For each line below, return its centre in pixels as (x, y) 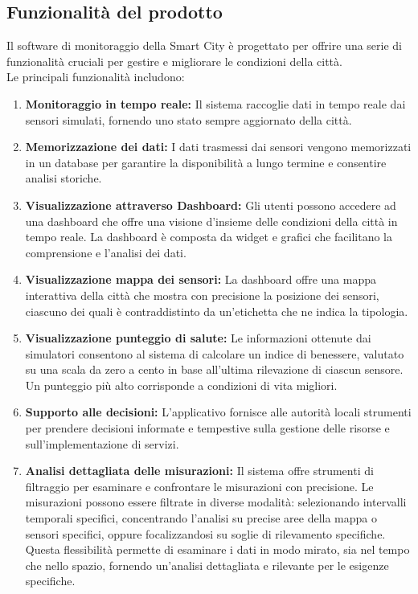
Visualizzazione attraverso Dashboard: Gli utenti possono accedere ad (211, 205)
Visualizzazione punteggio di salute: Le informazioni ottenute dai (198, 338)
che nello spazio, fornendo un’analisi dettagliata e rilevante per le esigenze (207, 565)
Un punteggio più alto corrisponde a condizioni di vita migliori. (181, 385)
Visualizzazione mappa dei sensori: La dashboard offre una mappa (201, 279)
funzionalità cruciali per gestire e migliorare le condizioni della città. (174, 61)
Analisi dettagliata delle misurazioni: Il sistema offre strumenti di (199, 471)
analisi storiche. (64, 178)
